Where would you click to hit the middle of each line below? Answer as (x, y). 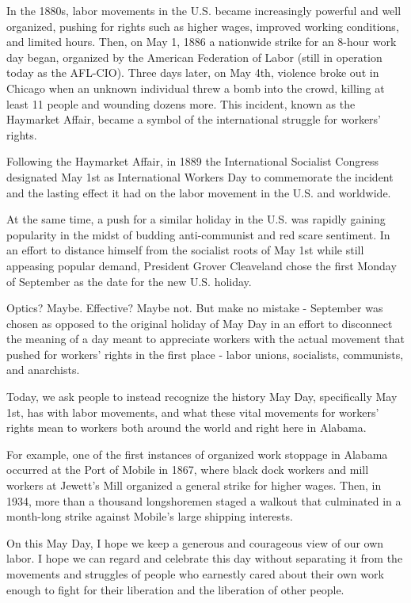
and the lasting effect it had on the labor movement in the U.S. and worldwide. (199, 192)
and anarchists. (43, 370)
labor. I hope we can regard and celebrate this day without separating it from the (205, 558)
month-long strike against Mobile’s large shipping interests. (150, 516)
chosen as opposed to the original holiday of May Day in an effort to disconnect (200, 323)
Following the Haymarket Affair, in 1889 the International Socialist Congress (192, 161)
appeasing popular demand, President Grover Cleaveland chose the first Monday (202, 265)
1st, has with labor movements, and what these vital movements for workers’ (193, 412)
